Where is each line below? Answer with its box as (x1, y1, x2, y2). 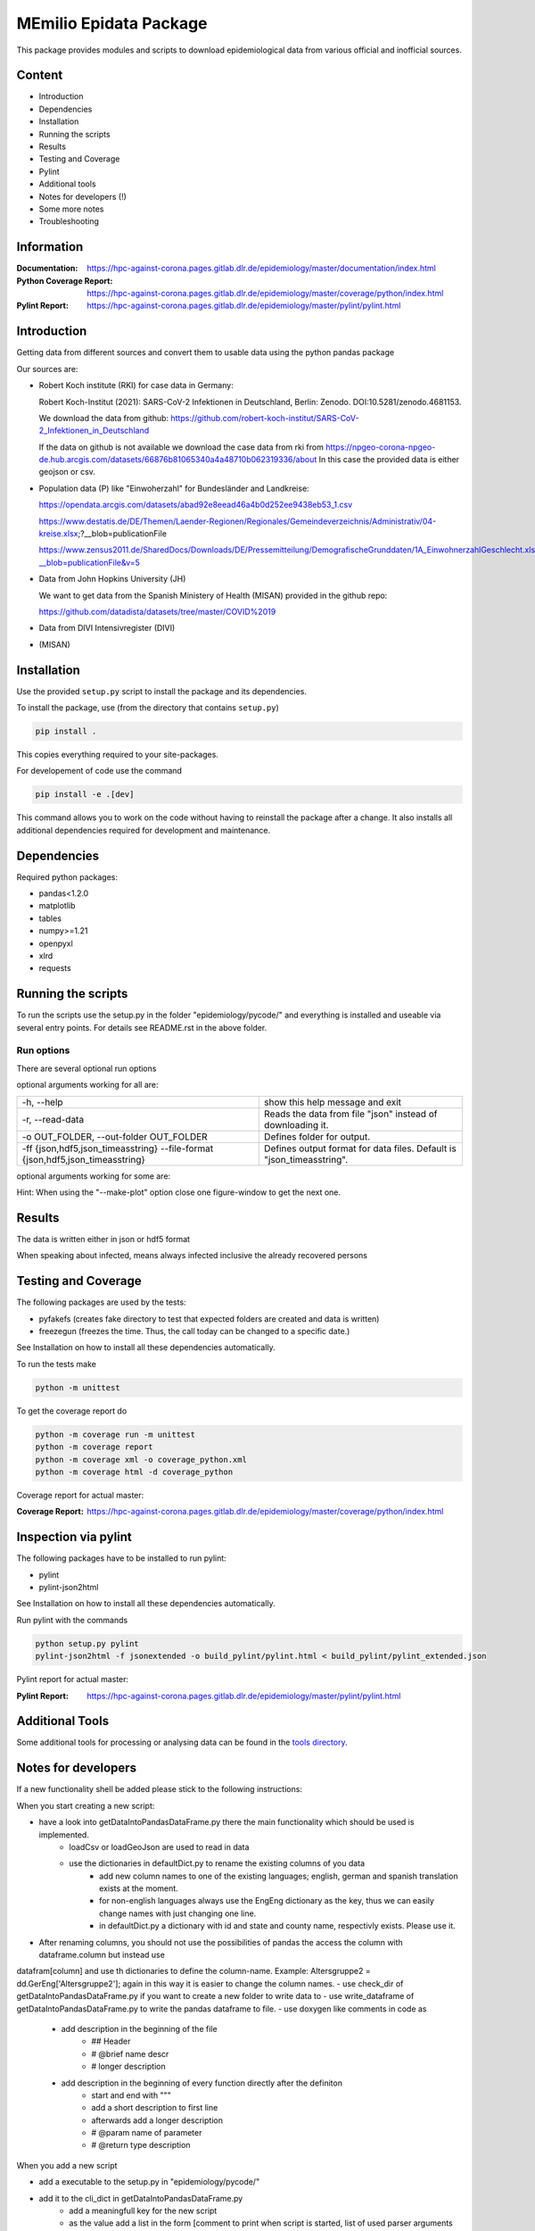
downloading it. (264, 1118, 329, 1131)
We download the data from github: (38, 412, 169, 423)
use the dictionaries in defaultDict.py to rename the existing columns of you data (69, 1858, 366, 1869)
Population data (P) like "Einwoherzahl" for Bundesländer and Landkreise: (38, 483, 309, 493)
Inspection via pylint (16, 1530, 133, 1545)
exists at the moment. (99, 1883, 178, 1894)
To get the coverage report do (16, 1406, 128, 1416)
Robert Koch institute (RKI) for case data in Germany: (38, 380, 234, 391)
